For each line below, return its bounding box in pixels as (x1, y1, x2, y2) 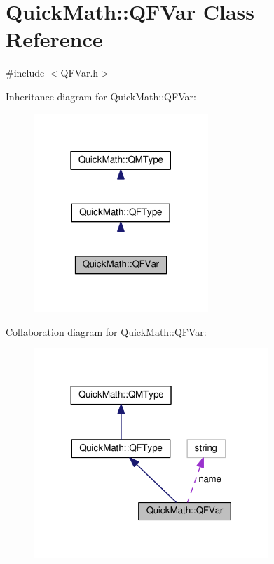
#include (6, 65, 45, 80)
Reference (6, 25, 103, 53)
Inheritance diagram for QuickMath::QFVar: (6, 88, 196, 103)
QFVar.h (60, 65, 99, 80)
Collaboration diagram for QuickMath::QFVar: (6, 324, 207, 339)
